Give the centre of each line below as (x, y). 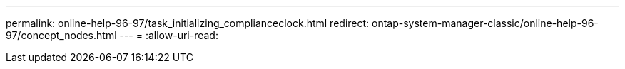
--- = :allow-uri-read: (169, 35)
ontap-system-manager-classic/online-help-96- (485, 23)
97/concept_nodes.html (61, 35)
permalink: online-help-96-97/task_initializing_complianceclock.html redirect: (188, 23)
